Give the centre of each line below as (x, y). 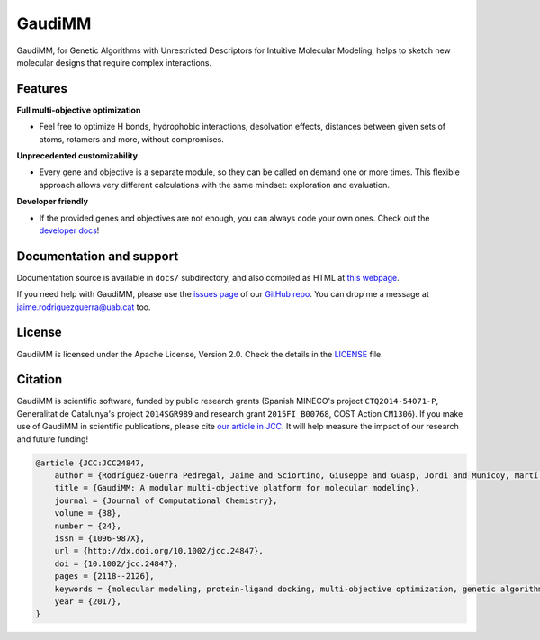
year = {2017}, (88, 601)
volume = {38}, (88, 514)
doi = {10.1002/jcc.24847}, (117, 563)
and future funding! (53, 439)
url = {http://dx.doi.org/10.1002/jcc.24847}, (159, 551)
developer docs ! (69, 230)
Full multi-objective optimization (79, 110)
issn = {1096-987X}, (100, 538)
